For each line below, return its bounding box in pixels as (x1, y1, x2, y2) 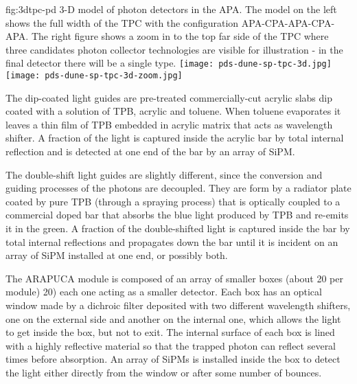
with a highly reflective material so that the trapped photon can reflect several (5, 338, 336, 352)
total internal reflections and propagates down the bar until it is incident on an (5, 234, 338, 249)
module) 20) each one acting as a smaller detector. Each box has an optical (5, 284, 322, 299)
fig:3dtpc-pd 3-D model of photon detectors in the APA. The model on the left (5, 2, 337, 16)
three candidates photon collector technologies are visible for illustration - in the (5, 42, 343, 56)
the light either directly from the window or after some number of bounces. (5, 365, 322, 379)
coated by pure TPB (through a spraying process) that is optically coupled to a (5, 194, 341, 208)
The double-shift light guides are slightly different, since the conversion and (5, 167, 323, 181)
